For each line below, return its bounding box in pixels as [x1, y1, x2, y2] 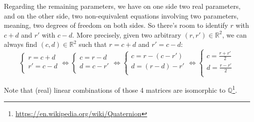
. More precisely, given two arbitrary [72, 29, 181, 40]
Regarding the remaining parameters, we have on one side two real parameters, [4, 1, 241, 11]
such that [79, 39, 107, 49]
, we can [222, 29, 247, 40]
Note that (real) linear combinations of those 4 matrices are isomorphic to [4, 84, 226, 95]
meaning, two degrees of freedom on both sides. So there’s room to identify [4, 20, 228, 30]
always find [4, 39, 38, 49]
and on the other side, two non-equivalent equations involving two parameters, [4, 10, 239, 20]
